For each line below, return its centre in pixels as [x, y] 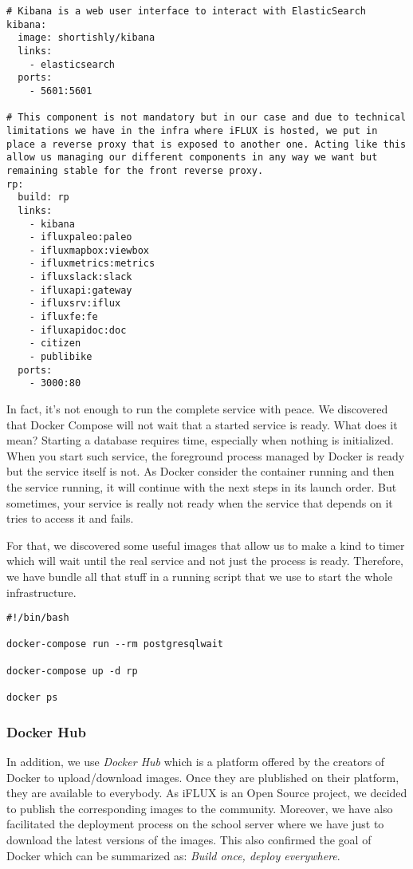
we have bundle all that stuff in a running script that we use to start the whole [200, 576]
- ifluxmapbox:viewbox [89, 250]
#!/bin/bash [38, 618]
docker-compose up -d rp [72, 671]
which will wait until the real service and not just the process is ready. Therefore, [205, 561]
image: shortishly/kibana [87, 38]
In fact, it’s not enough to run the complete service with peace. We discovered [197, 409]
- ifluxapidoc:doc [78, 330]
